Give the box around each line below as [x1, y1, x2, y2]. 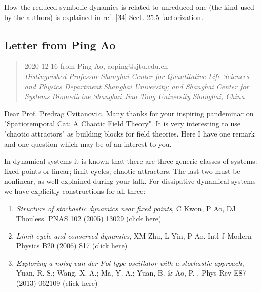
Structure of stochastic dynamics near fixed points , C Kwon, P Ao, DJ [16, 203, 236, 213]
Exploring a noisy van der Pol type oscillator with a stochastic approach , [16, 257, 244, 268]
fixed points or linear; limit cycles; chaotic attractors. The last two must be [4, 165, 240, 176]
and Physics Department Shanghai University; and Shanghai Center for [24, 81, 249, 91]
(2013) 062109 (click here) [16, 278, 98, 288]
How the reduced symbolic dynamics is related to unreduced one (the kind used [4, 2, 254, 12]
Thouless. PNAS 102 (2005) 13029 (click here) [16, 213, 162, 224]
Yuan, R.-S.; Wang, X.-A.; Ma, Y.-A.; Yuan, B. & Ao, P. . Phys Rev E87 [16, 267, 246, 278]
